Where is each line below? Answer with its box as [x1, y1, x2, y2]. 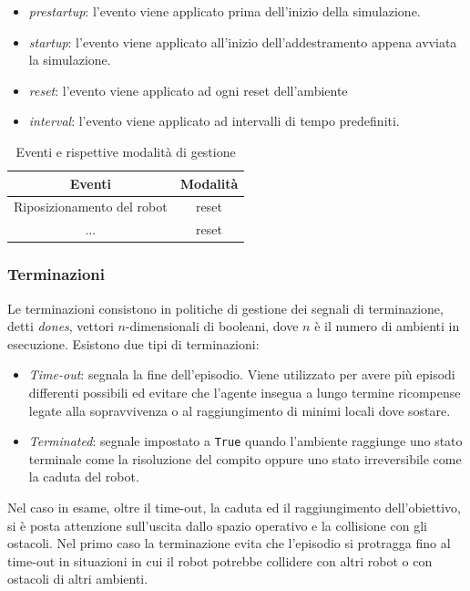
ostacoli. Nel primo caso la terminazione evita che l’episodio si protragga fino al [7, 534, 451, 553]
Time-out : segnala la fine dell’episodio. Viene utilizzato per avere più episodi [28, 365, 455, 384]
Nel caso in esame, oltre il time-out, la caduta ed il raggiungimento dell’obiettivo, [7, 497, 461, 516]
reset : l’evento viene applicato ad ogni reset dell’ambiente [28, 80, 348, 99]
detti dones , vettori [7, 316, 114, 336]
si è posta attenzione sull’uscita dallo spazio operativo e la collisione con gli [7, 515, 427, 534]
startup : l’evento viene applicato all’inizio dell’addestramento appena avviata [28, 32, 457, 51]
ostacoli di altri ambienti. [7, 569, 148, 588]
